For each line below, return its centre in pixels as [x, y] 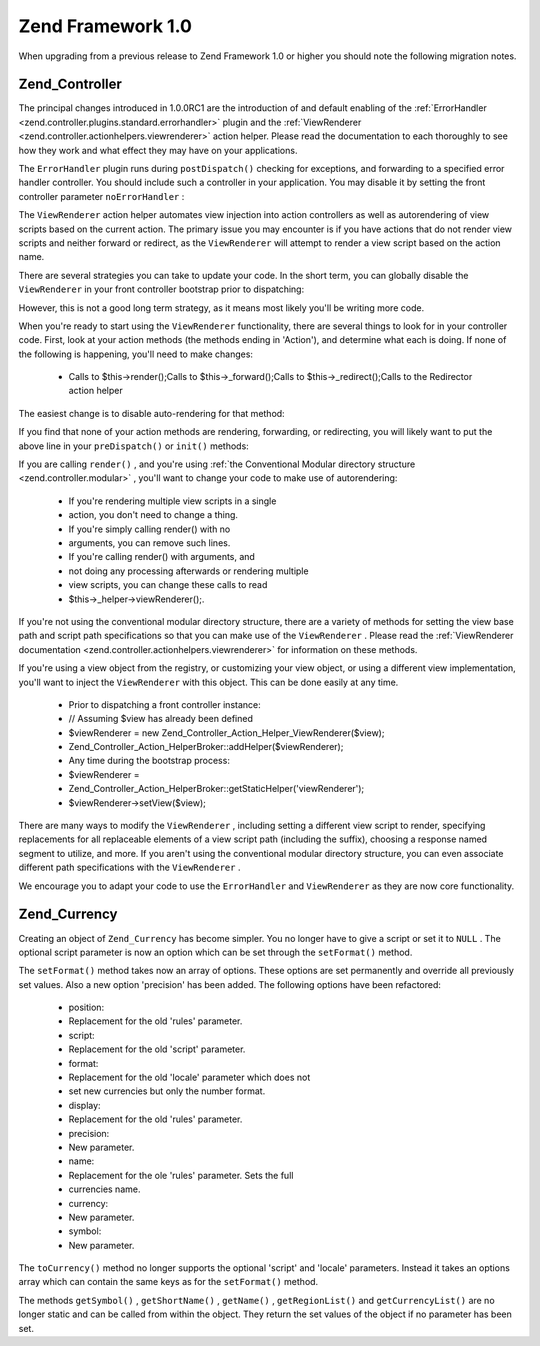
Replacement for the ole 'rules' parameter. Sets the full [181, 1175]
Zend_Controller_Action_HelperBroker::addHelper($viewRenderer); [206, 747]
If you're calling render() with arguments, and [161, 557]
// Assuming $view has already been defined [161, 719]
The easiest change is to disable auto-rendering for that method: [151, 413]
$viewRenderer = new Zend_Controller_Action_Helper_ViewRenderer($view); [226, 732]
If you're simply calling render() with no [149, 529]
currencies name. [104, 1189]
